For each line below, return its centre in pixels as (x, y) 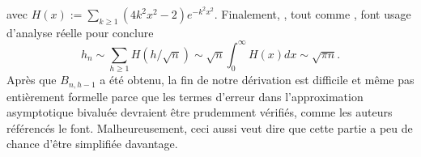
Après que (32, 80)
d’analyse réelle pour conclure (80, 32)
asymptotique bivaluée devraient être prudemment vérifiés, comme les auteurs (200, 112)
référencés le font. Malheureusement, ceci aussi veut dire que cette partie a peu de (210, 127)
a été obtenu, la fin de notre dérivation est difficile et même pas (257, 80)
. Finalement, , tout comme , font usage (313, 14)
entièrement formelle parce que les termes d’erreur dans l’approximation (185, 96)
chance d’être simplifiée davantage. (92, 144)
